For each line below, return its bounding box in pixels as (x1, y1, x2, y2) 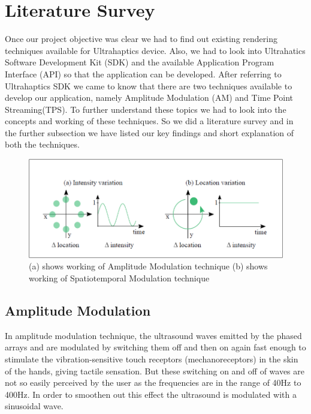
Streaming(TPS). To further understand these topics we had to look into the (5, 103, 286, 115)
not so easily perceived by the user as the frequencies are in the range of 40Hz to (5, 376, 301, 389)
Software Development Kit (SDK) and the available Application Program (5, 56, 274, 68)
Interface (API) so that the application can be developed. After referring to (5, 67, 282, 80)
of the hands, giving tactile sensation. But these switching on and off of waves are (5, 364, 304, 377)
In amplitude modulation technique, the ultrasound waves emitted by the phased (5, 329, 302, 341)
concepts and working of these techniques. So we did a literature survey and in (5, 115, 294, 127)
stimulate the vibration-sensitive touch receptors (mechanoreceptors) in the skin (5, 352, 298, 365)
